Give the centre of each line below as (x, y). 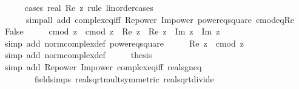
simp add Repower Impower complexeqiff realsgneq (103, 66)
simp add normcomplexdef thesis (78, 55)
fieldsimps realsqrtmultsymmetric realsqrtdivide (124, 78)
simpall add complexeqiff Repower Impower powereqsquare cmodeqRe (160, 19)
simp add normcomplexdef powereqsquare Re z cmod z (124, 43)
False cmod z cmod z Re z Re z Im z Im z (112, 31)
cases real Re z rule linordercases (89, 7)
